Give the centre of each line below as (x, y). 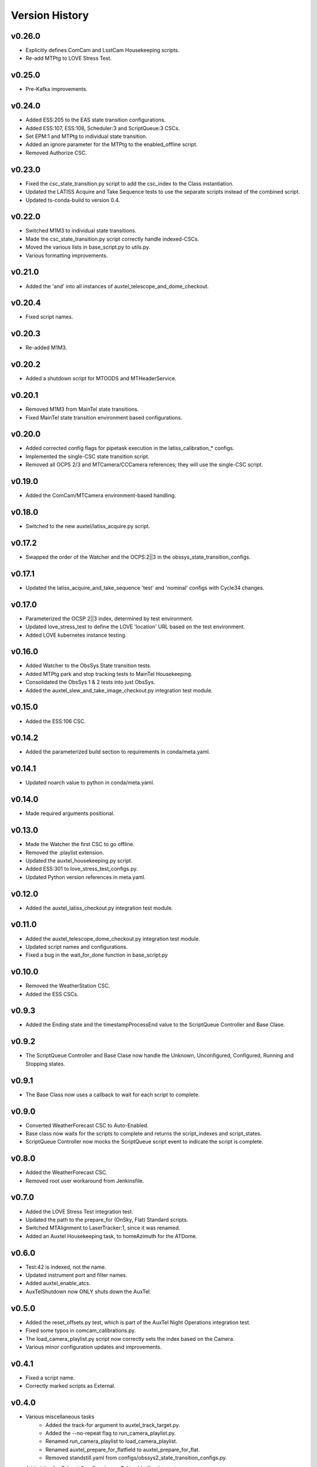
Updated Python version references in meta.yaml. (86, 877)
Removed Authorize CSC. (56, 153)
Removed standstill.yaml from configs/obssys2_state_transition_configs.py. (136, 1458)
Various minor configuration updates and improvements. (94, 1347)
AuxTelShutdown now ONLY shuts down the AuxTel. (88, 1292)
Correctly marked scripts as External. (70, 1386)
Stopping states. (45, 1064)
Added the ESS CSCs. (52, 994)
